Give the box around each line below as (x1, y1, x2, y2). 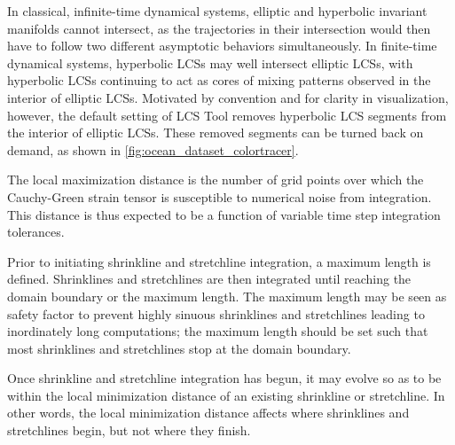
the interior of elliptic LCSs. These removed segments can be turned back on (7, 123, 424, 142)
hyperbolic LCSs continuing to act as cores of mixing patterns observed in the (7, 71, 431, 90)
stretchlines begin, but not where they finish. (7, 421, 251, 440)
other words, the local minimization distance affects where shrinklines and (7, 403, 410, 422)
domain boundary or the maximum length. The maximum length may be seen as (7, 286, 447, 305)
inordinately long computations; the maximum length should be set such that (7, 322, 428, 340)
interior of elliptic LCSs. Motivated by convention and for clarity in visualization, (7, 88, 449, 106)
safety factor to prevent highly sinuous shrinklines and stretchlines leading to (7, 304, 425, 323)
